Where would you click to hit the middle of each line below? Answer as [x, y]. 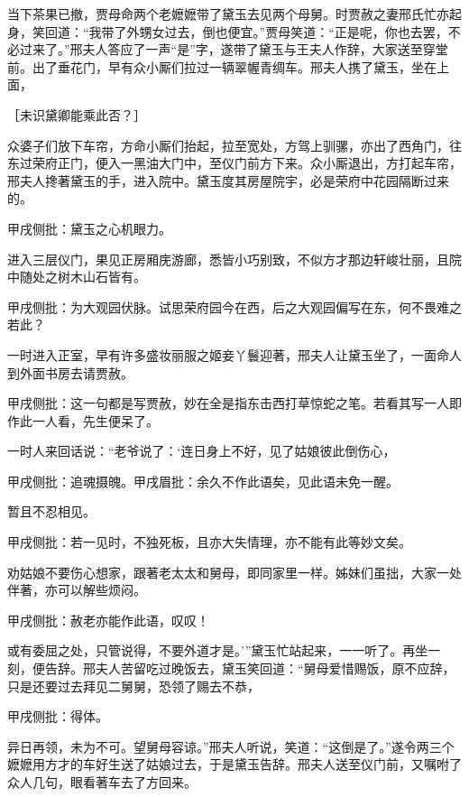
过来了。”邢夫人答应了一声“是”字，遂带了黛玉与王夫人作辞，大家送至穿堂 [234, 49]
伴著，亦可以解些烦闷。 [77, 590]
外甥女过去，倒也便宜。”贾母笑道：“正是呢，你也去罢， [287, 31]
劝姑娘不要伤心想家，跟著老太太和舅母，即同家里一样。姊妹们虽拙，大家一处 [234, 572]
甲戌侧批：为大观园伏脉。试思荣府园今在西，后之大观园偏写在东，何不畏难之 [234, 306]
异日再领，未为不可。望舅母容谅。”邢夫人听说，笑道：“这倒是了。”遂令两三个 [231, 746]
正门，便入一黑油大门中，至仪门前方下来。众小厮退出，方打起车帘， [259, 163]
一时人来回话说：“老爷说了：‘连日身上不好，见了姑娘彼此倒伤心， [202, 451]
